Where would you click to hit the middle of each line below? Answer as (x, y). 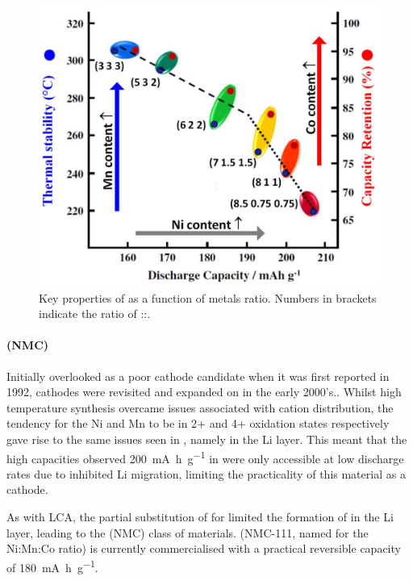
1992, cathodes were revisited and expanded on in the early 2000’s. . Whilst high (204, 392)
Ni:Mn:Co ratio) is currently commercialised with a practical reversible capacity (204, 548)
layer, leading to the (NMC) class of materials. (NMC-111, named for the (188, 532)
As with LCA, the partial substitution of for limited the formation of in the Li (200, 516)
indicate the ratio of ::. (95, 313)
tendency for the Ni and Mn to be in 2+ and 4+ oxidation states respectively (198, 423)
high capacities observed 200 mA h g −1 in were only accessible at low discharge (205, 457)
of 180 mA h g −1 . (52, 566)
